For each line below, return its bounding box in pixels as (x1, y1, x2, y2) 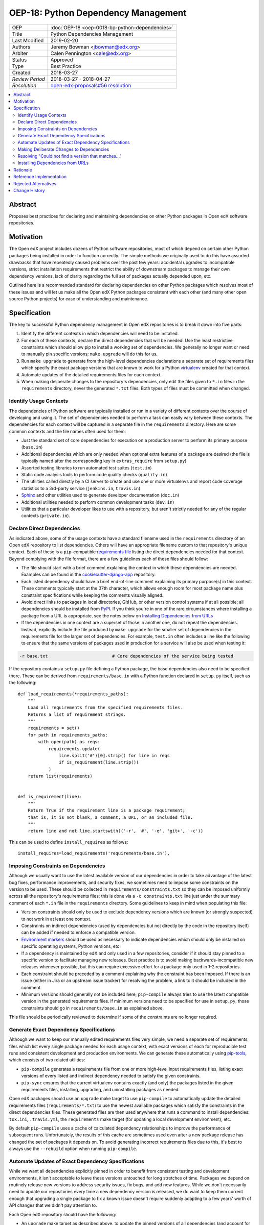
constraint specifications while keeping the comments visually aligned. (21, 592, 164, 598)
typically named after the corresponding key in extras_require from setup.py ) (21, 458, 187, 464)
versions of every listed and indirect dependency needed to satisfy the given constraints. (21, 1073, 201, 1079)
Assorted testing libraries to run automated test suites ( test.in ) (21, 465, 152, 470)
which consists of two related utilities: (9, 1057, 85, 1063)
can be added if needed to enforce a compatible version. (21, 930, 136, 935)
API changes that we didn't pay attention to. (9, 1202, 97, 1208)
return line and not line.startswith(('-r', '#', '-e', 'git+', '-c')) (27, 828, 203, 834)
